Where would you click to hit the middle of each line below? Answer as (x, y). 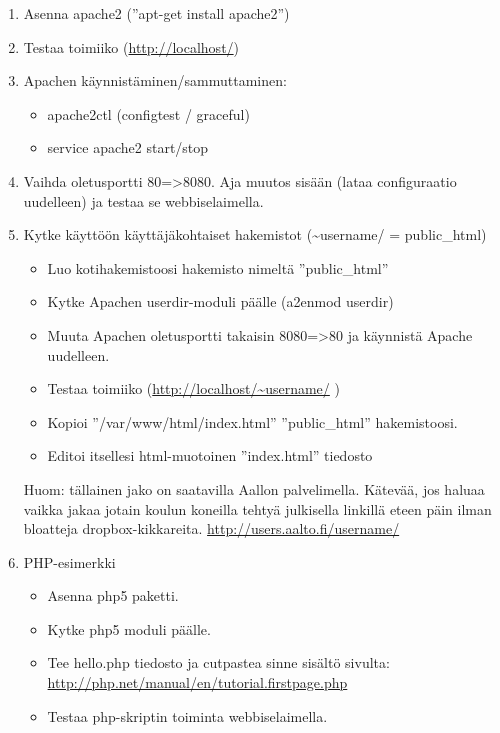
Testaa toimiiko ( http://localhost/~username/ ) (193, 388)
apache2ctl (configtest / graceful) (148, 113)
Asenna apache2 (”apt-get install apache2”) (156, 13)
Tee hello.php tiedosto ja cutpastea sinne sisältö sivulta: (218, 662)
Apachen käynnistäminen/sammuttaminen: (155, 80)
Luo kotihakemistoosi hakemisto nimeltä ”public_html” (218, 267)
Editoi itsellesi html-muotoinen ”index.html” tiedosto (210, 455)
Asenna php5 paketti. (113, 595)
